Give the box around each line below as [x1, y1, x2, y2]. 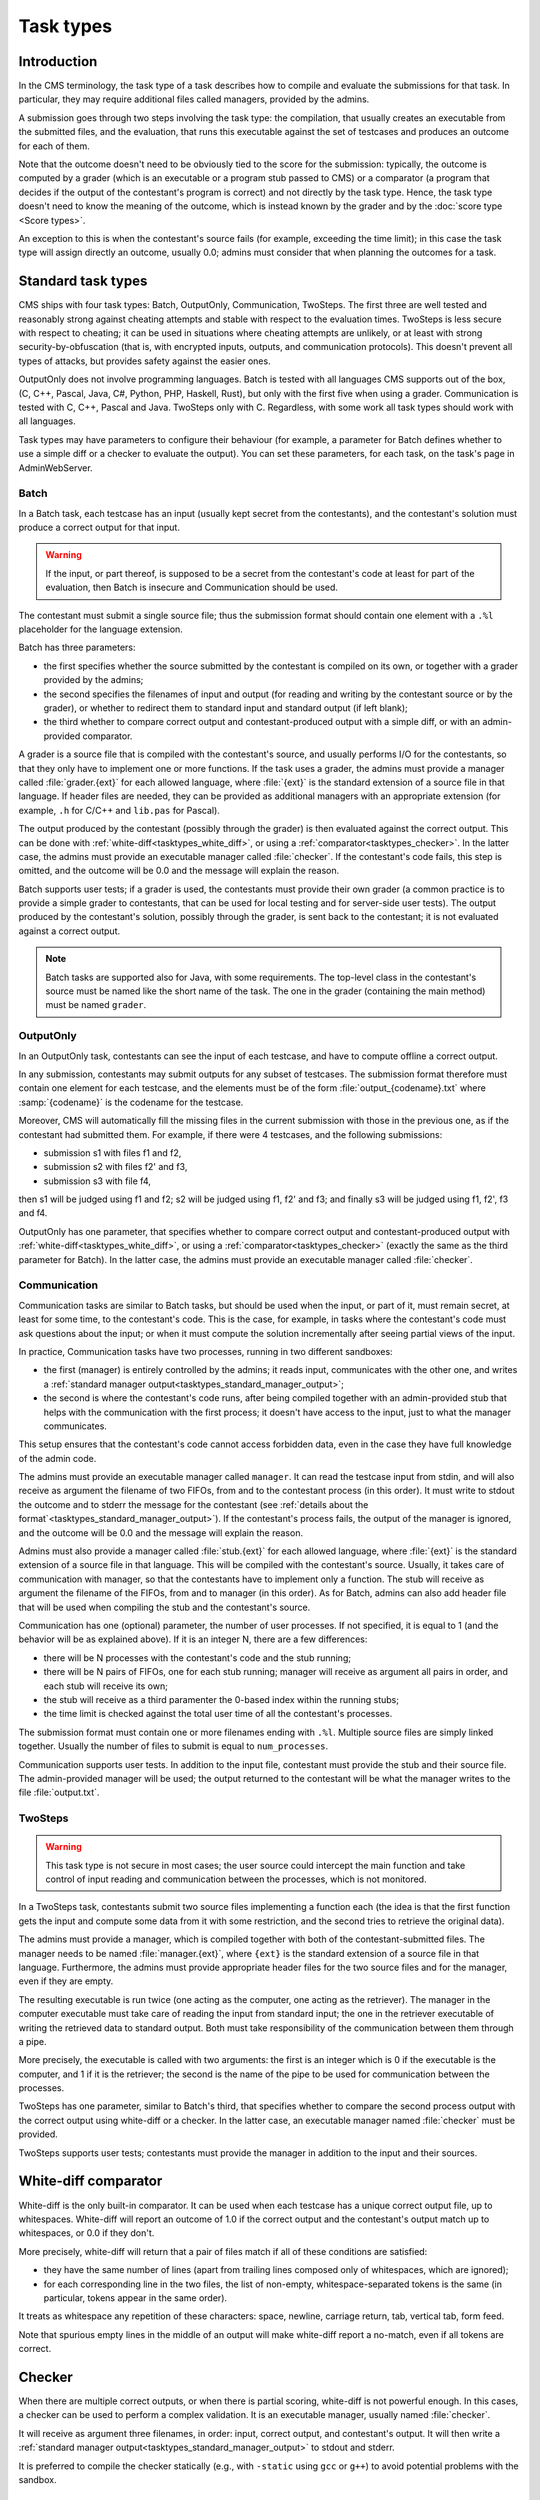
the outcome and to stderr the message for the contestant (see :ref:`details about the [18, 1498, 369, 1510]
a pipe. [18, 2035, 47, 2047]
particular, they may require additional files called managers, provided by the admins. [18, 93, 370, 105]
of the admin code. [18, 1452, 97, 1464]
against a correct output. [18, 925, 120, 937]
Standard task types [18, 273, 148, 290]
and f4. [18, 1207, 48, 1219]
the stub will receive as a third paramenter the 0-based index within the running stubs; [43, 1693, 400, 1705]
